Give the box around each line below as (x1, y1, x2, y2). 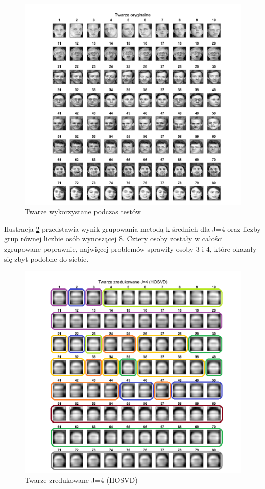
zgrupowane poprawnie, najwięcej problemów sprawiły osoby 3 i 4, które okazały (4, 243, 257, 254)
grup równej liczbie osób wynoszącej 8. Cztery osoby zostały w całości (4, 233, 223, 244)
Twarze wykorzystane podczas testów (25, 206, 141, 217)
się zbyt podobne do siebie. (4, 253, 89, 264)
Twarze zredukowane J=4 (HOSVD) (25, 475, 138, 485)
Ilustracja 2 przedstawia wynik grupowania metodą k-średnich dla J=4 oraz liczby (4, 223, 261, 234)
